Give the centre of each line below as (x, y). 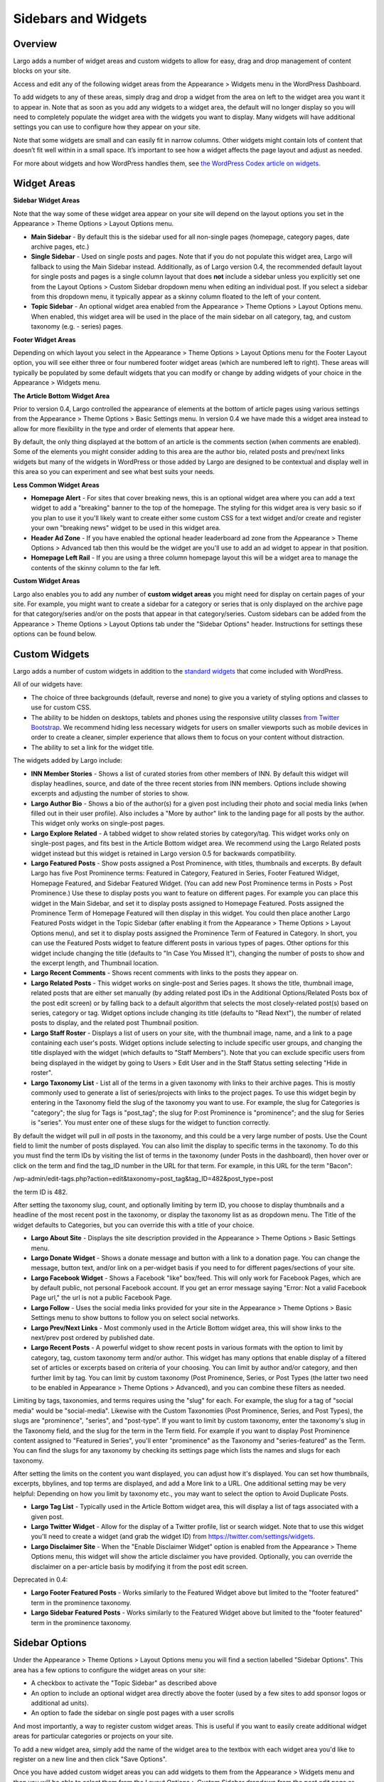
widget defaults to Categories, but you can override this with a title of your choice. (134, 1225)
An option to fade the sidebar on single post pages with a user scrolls (133, 1713)
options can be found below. (55, 634)
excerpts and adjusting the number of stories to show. (110, 793)
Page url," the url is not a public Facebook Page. (101, 1298)
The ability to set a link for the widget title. (92, 747)
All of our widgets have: (48, 684)
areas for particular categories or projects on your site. (93, 1736)
